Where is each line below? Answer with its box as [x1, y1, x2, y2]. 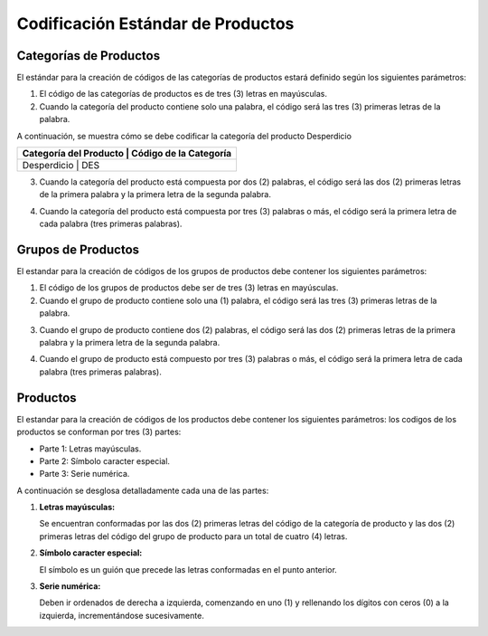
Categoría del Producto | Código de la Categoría [22, 147, 232, 160]
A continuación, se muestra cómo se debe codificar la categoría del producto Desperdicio [16, 130, 352, 141]
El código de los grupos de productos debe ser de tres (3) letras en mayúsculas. [39, 282, 339, 293]
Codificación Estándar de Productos [16, 14, 295, 33]
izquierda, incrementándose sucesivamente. [39, 610, 205, 621]
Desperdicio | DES [22, 159, 99, 172]
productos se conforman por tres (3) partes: [16, 426, 182, 438]
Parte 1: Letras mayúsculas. [39, 443, 142, 454]
